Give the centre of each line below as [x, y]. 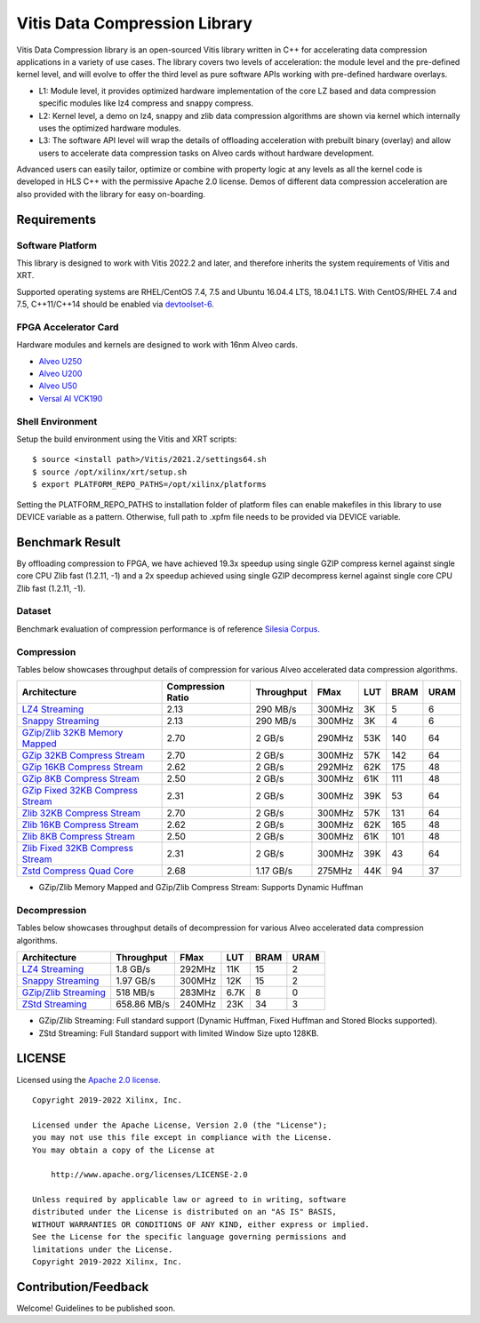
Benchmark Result [68, 542]
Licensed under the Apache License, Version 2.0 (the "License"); [180, 1125]
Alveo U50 [58, 386]
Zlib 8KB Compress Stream [78, 837]
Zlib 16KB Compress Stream [80, 825]
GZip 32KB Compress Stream [84, 755]
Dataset [34, 611]
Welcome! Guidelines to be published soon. [96, 1308]
